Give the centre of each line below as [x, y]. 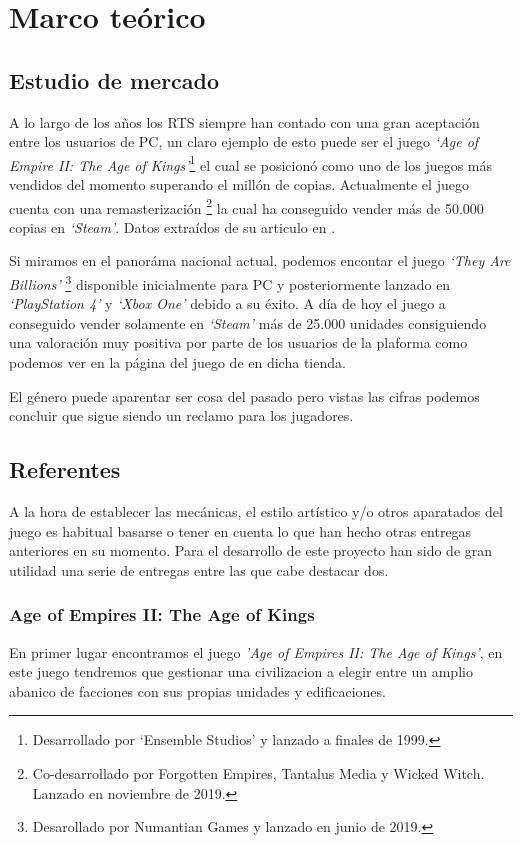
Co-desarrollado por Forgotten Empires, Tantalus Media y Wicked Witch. [258, 773]
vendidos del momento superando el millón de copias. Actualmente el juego [239, 184]
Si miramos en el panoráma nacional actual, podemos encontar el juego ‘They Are [260, 260]
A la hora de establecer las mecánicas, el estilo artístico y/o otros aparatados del [256, 511]
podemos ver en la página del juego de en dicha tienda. [177, 362]
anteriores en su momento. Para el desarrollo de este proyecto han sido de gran [251, 550]
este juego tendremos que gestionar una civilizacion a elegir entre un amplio [241, 671]
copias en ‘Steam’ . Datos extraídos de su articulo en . [172, 226]
